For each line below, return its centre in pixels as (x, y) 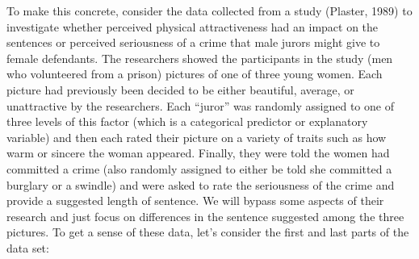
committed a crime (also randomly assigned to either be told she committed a (199, 168)
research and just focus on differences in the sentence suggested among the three (205, 216)
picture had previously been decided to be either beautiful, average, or (180, 89)
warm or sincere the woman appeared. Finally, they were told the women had (198, 153)
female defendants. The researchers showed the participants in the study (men (200, 58)
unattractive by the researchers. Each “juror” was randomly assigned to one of (200, 105)
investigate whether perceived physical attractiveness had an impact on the (193, 26)
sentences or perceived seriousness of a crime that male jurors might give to (193, 42)
